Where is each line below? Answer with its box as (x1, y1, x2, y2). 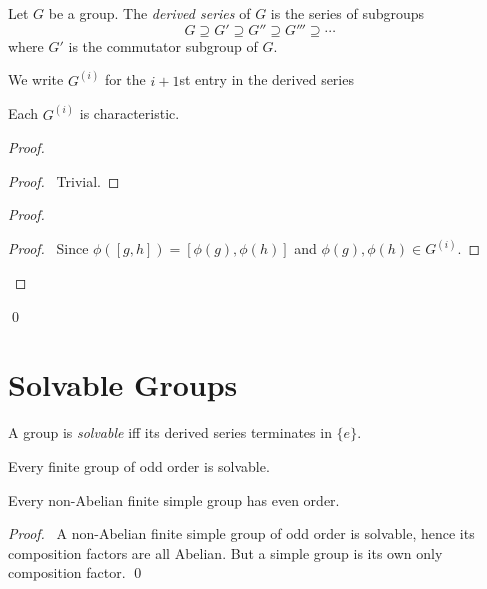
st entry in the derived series (179, 69, 354, 90)
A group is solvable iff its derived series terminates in (8, 422, 332, 443)
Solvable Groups (8, 364, 238, 405)
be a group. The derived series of (48, 3, 251, 23)
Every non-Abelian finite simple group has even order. (8, 489, 340, 510)
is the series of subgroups (270, 3, 425, 23)
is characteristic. (79, 103, 180, 124)
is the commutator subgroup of (68, 35, 258, 56)
